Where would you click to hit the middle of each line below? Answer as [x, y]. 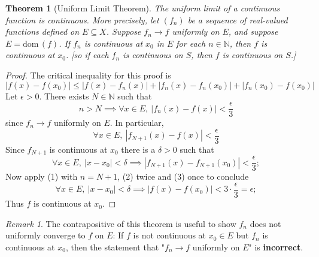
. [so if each [87, 55]
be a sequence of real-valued [238, 19]
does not [265, 223]
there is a [138, 149]
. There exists [64, 96]
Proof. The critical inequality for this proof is [88, 75]
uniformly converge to [45, 235]
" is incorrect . [276, 247]
